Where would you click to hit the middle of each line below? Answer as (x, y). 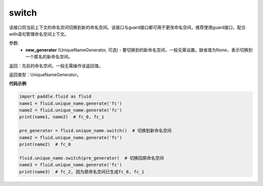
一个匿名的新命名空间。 (49, 57)
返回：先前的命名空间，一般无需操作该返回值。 (56, 65)
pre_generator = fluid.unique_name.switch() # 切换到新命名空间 (95, 131)
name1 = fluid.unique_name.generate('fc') (71, 103)
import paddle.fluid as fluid (55, 97)
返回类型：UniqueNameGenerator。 (45, 74)
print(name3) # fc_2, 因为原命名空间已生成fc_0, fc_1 (82, 172)
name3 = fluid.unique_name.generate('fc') (71, 165)
